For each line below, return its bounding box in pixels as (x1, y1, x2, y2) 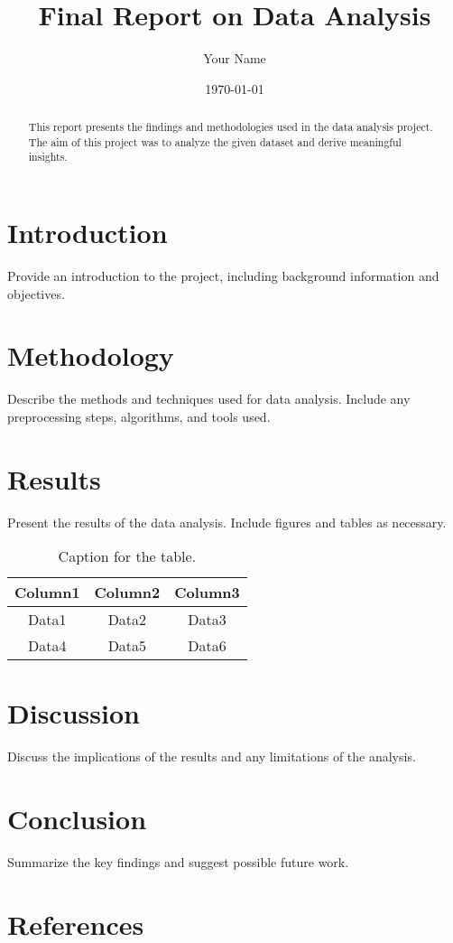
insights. (28, 149, 68, 164)
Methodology (7, 337, 174, 374)
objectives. (7, 284, 65, 303)
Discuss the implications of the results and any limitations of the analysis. (7, 747, 416, 766)
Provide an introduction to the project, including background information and (7, 266, 439, 285)
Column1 (14, 582, 80, 603)
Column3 (174, 582, 240, 603)
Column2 (94, 582, 161, 603)
